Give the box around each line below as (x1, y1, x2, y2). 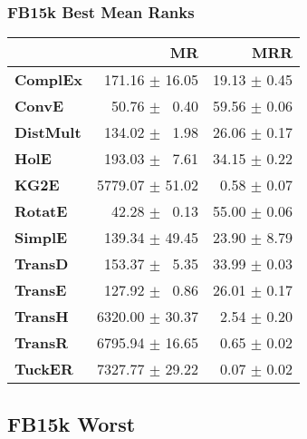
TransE (14, 279, 67, 301)
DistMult (14, 122, 82, 143)
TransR (14, 332, 69, 354)
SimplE (14, 227, 68, 249)
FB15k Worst (7, 409, 136, 437)
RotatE (14, 200, 68, 222)
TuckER (14, 358, 73, 380)
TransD (14, 253, 69, 275)
